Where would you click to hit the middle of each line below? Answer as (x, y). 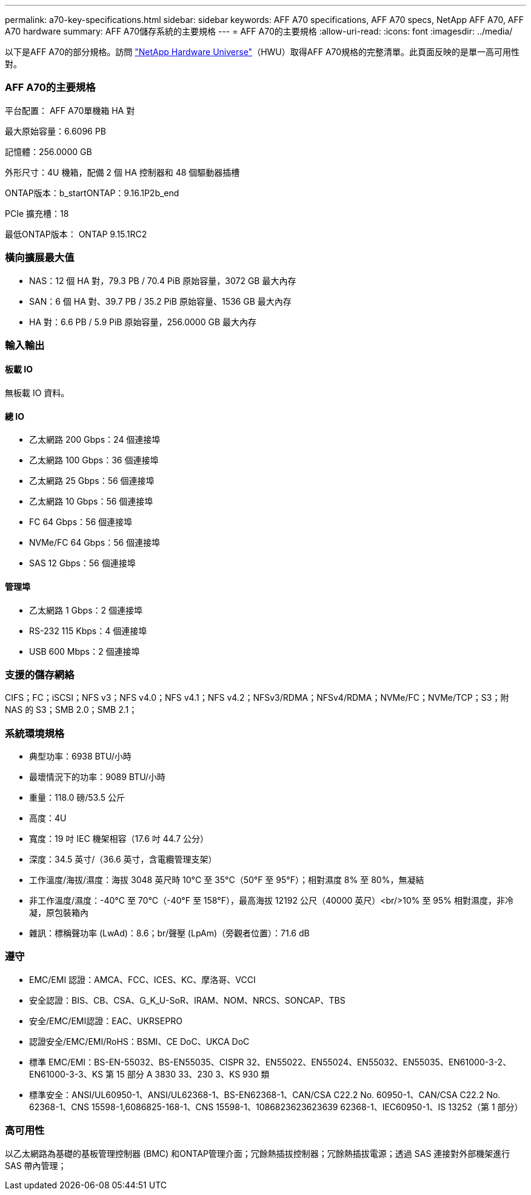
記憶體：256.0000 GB (48, 151)
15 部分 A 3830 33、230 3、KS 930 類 (193, 1074)
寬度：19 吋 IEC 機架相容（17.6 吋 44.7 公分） (119, 839)
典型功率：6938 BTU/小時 (80, 756)
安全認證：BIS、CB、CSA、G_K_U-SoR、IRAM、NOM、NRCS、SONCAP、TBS (187, 1000)
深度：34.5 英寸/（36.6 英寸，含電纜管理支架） (123, 859)
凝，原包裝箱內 (59, 913)
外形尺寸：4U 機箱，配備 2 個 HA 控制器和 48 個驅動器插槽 (122, 172)
